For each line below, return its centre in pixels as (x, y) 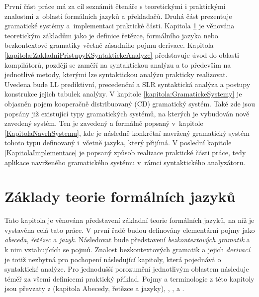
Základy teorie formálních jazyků (120, 196)
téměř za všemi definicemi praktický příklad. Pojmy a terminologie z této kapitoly (129, 278)
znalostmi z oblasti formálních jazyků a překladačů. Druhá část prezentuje (118, 16)
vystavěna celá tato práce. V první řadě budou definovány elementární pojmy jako (130, 230)
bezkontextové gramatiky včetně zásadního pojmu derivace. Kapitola (109, 45)
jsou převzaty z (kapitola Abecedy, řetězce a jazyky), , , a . (94, 288)
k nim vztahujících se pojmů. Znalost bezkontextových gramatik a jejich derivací (127, 249)
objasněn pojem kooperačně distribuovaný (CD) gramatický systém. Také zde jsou (130, 103)
